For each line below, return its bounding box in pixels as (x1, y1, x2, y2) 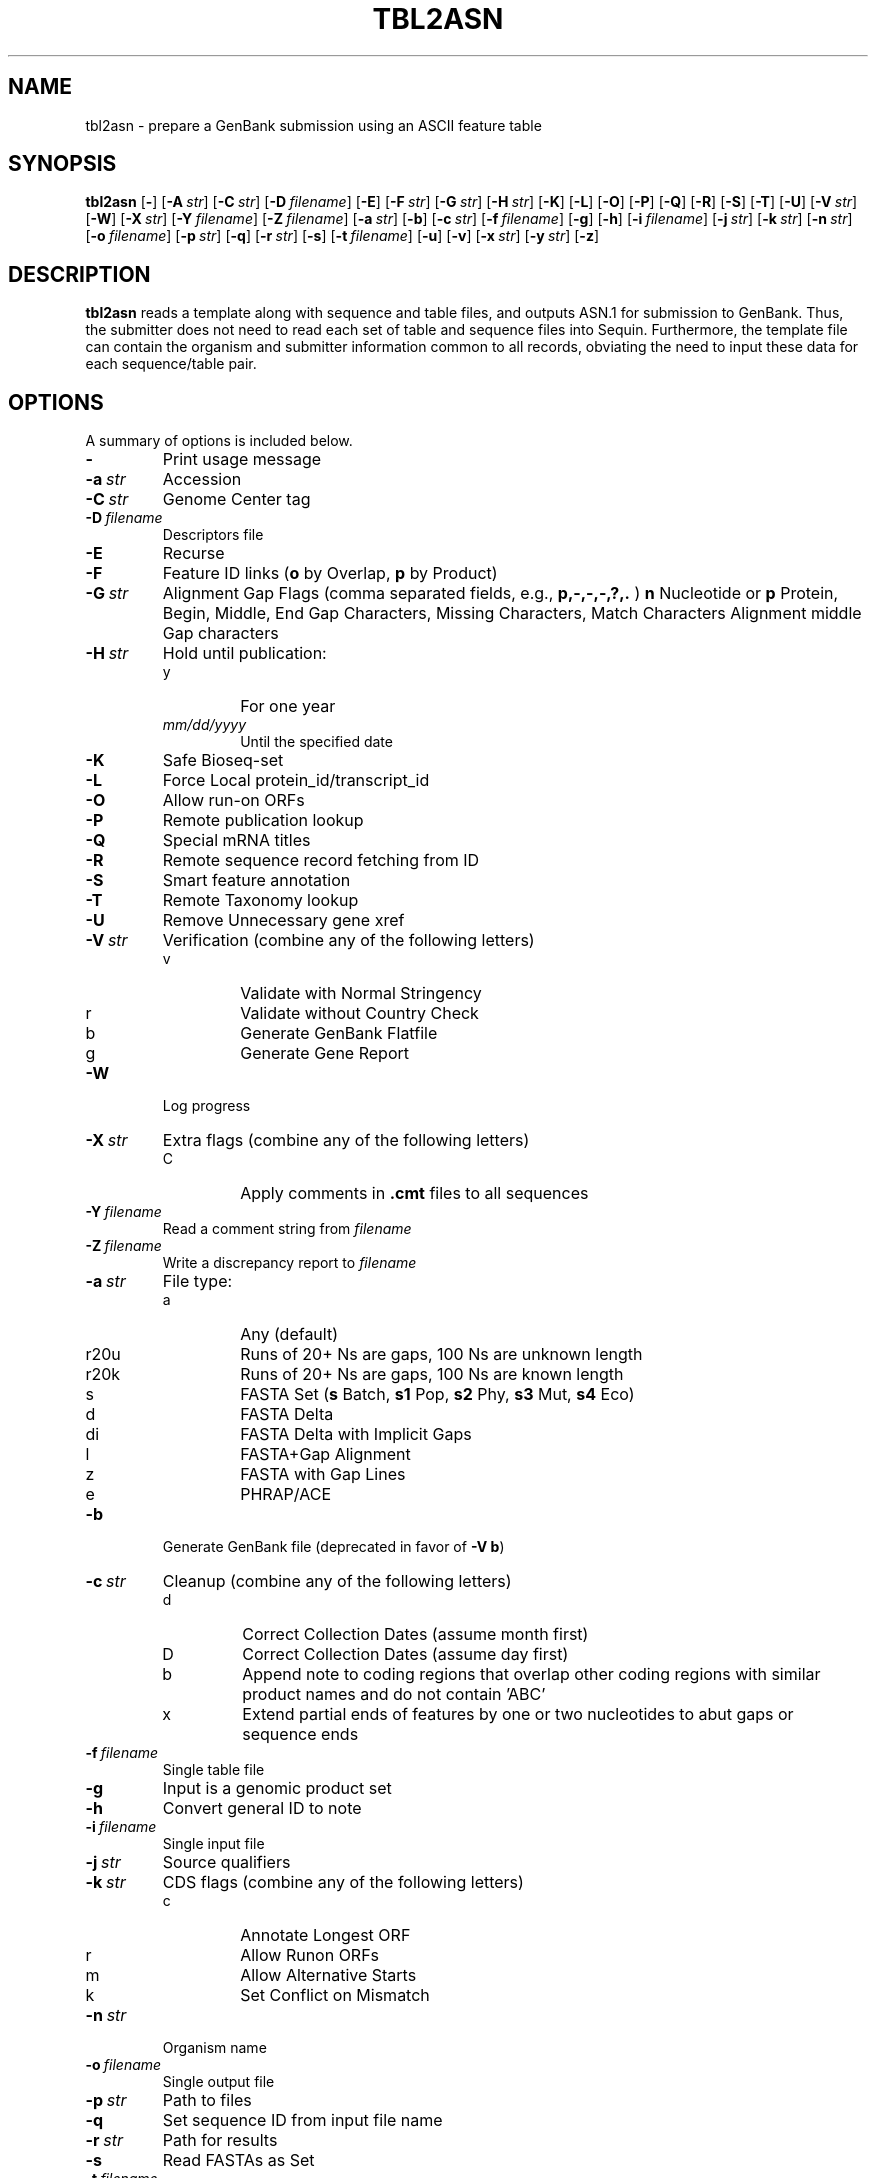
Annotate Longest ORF (240, 1925, 411, 1946)
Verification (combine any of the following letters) (162, 930, 535, 951)
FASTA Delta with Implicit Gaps (240, 1424, 472, 1445)
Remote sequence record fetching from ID (162, 850, 480, 871)
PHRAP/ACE (240, 1484, 332, 1505)
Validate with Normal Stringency (240, 983, 482, 1004)
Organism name (162, 2039, 267, 2057)
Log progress (162, 1097, 251, 1115)
